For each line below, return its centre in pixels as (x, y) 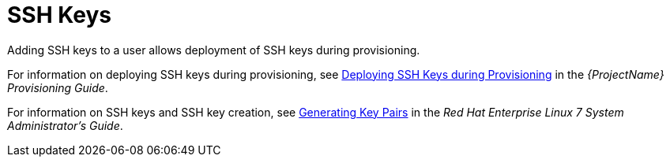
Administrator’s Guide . (65, 125)
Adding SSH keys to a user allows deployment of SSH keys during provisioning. (214, 50)
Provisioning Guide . (58, 87)
